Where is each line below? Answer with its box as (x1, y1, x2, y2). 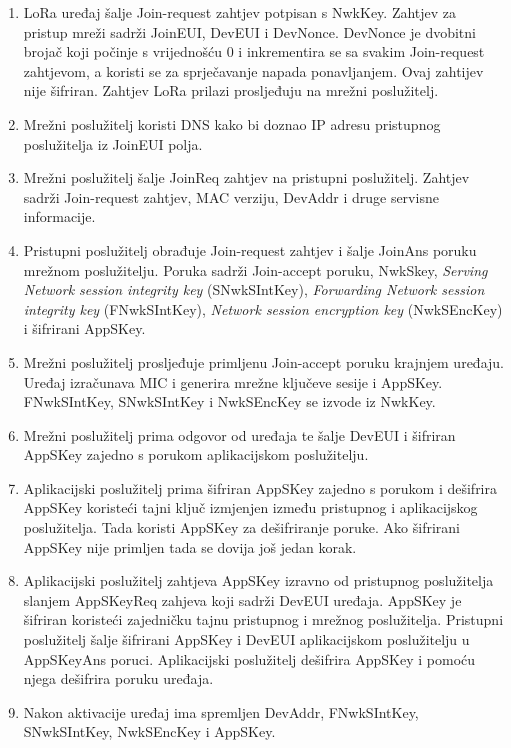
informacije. (23, 206, 96, 227)
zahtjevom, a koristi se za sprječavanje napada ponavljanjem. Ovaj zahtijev (23, 60, 484, 81)
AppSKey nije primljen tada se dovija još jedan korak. (23, 536, 357, 557)
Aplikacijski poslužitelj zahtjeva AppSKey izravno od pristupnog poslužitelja (23, 570, 494, 591)
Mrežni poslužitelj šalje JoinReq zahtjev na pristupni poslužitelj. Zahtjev (23, 167, 470, 188)
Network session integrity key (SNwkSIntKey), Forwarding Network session (23, 279, 485, 300)
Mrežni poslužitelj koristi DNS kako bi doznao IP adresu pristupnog (23, 113, 441, 134)
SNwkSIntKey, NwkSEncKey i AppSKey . (23, 721, 276, 742)
